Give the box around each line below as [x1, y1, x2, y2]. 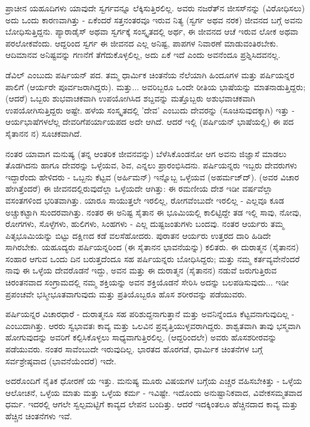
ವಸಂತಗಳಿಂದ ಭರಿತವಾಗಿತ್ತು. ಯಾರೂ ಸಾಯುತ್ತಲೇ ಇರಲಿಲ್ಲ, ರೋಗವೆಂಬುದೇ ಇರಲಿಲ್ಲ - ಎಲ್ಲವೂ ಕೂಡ [5, 193, 284, 206]
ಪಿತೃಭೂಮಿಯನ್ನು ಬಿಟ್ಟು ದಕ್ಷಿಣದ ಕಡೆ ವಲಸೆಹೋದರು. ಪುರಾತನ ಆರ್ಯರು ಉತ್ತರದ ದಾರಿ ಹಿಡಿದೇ [5, 229, 271, 241]
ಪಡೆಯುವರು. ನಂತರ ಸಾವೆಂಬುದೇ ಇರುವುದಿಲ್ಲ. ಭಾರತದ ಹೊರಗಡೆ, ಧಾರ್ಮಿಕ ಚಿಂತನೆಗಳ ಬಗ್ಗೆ [5, 343, 263, 355]
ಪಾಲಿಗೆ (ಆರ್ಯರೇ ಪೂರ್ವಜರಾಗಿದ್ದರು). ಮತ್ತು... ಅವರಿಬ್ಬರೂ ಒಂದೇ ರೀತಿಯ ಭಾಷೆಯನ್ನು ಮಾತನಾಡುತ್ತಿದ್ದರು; [5, 80, 306, 93]
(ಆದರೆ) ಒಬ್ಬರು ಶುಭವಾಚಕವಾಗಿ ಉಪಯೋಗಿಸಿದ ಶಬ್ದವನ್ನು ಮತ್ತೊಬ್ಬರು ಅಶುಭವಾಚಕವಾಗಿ [5, 92, 255, 105]
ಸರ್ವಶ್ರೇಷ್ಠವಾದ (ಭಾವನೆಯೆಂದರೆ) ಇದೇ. [5, 354, 116, 367]
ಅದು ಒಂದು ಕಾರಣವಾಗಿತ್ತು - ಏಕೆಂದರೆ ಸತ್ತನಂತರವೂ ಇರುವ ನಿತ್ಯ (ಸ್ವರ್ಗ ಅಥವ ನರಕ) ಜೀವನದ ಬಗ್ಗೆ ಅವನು [5, 13, 303, 26]
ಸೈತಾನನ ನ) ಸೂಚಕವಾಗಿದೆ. [5, 127, 82, 139]
